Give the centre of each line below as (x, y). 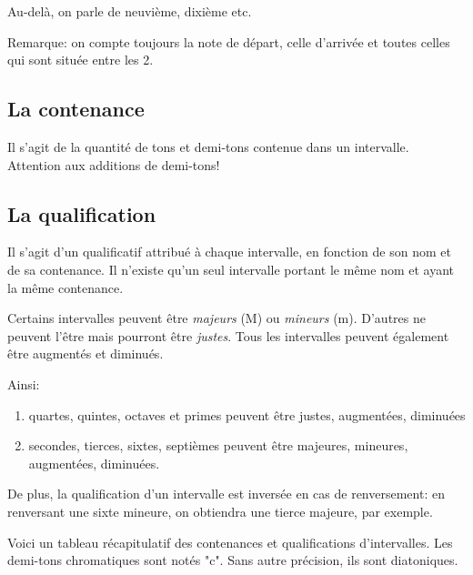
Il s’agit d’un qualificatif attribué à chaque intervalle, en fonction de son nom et (229, 252)
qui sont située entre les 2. (81, 60)
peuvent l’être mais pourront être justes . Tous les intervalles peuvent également (228, 335)
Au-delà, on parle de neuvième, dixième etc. (130, 11)
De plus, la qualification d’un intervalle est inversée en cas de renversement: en (226, 494)
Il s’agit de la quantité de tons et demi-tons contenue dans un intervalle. (208, 146)
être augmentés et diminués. (86, 353)
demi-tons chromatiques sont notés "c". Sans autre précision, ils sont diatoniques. (233, 560)
